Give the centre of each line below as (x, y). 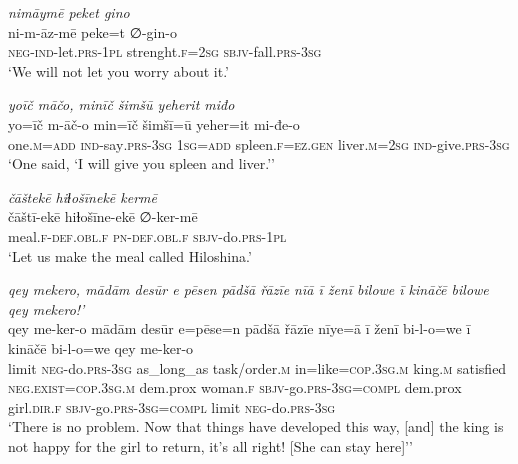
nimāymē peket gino (69, 12)
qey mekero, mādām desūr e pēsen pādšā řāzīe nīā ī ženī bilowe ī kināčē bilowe (248, 289)
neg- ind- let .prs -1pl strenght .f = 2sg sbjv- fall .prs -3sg (165, 51)
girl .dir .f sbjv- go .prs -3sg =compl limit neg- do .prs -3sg (172, 406)
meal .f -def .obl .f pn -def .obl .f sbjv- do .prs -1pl (147, 235)
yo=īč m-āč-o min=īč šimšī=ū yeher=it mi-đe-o (154, 123)
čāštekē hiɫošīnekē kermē (82, 196)
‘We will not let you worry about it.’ (118, 70)
